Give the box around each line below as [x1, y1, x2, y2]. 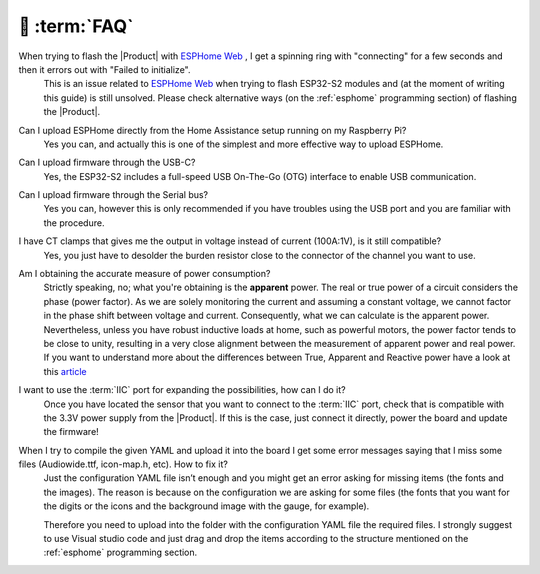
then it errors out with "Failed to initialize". [18, 63, 191, 75]
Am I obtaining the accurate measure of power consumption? [18, 268, 271, 280]
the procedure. [43, 216, 105, 229]
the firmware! [43, 426, 99, 438]
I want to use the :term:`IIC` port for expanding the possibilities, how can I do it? [18, 384, 346, 396]
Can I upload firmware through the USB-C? [18, 156, 196, 169]
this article [43, 365, 87, 377]
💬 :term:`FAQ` [18, 15, 134, 37]
